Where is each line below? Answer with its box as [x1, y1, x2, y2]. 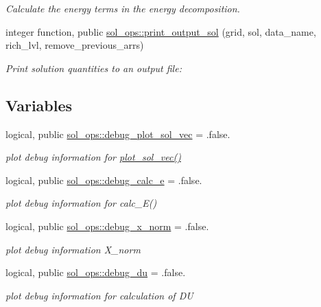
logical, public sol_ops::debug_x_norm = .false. [5, 218, 209, 233]
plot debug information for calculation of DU [5, 288, 193, 302]
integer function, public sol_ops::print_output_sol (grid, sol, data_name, [5, 24, 316, 38]
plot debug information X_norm [5, 242, 141, 256]
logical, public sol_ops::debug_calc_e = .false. [5, 172, 202, 187]
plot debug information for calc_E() [5, 196, 157, 210]
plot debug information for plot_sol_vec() [5, 150, 181, 164]
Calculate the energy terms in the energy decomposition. [5, 1, 240, 15]
